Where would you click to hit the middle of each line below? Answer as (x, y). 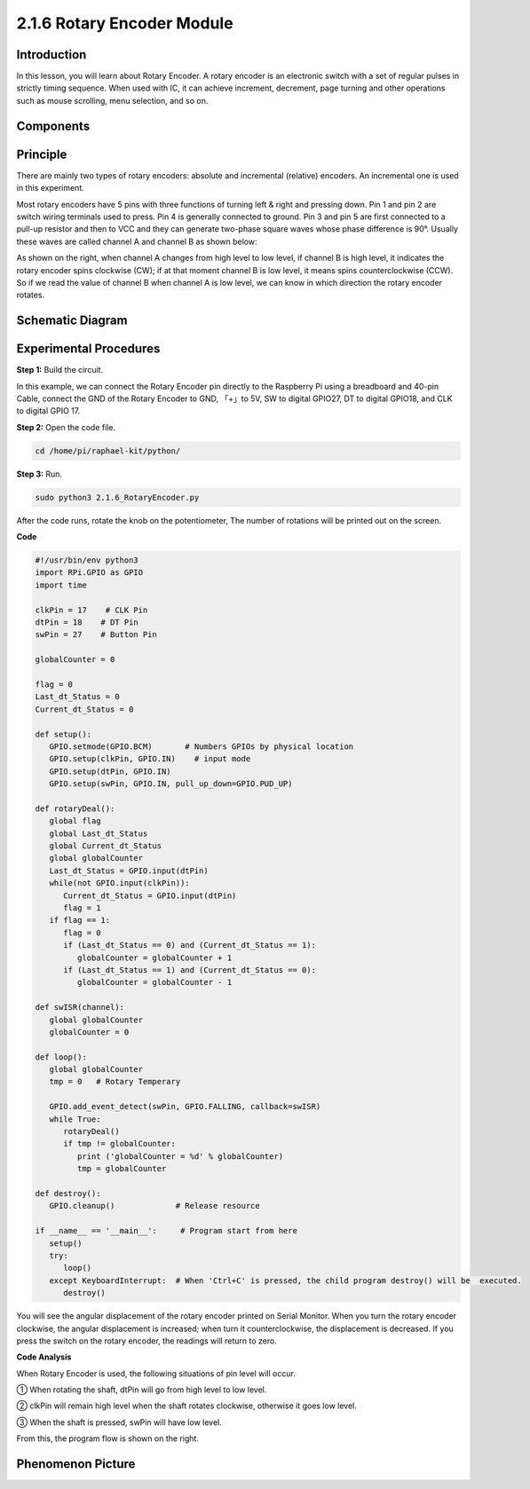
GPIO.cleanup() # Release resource (155, 1206)
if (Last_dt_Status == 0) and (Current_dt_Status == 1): (190, 945)
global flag (75, 821)
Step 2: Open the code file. (66, 427)
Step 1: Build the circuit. (60, 370)
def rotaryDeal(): (75, 808)
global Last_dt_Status (99, 833)
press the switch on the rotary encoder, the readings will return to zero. (146, 1341)
